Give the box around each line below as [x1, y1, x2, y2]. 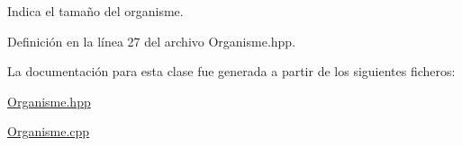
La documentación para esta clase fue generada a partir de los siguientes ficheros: [7, 62, 456, 81]
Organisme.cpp [7, 122, 90, 141]
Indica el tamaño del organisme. [7, 2, 184, 20]
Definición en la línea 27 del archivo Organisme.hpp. [7, 31, 296, 50]
